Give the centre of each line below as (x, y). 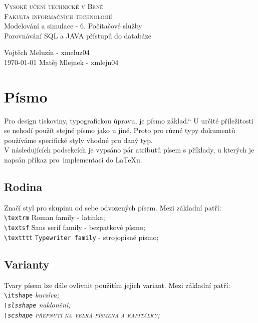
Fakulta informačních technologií (58, 16)
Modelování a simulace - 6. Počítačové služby (73, 26)
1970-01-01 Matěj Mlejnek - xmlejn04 (61, 62)
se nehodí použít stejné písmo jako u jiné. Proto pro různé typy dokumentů (120, 130)
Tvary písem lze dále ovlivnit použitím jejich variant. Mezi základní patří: (117, 285)
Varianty (27, 264)
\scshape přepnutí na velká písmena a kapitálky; (82, 314)
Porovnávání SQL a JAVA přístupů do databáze (78, 35)
